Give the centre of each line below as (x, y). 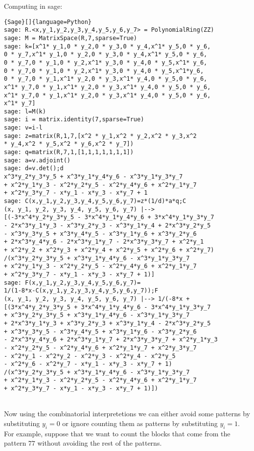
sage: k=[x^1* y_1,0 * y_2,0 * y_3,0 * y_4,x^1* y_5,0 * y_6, (107, 46)
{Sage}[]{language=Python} (48, 22)
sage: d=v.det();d (34, 169)
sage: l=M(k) (25, 111)
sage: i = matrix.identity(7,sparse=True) (74, 120)
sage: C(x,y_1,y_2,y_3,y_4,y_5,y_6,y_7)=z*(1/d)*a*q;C (95, 201)
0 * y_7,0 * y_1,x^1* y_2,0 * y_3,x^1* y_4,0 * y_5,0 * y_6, (106, 79)
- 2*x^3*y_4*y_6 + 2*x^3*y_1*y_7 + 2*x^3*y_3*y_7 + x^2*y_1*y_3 (111, 340)
